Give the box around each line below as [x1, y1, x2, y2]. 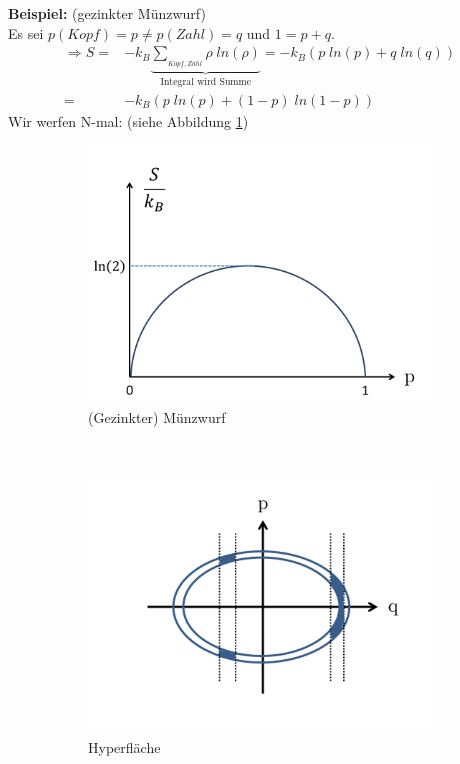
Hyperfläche [88, 736, 161, 757]
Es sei [8, 22, 44, 43]
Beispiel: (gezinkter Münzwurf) [8, 3, 206, 23]
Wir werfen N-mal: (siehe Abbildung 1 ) [8, 110, 249, 131]
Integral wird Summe [160, 77, 252, 88]
